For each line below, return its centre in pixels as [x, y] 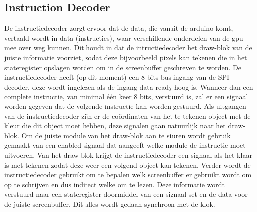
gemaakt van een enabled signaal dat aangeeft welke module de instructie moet [125, 145]
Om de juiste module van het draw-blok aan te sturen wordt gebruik [126, 135]
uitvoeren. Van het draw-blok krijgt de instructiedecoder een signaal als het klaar [128, 155]
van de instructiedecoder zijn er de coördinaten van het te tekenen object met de [128, 116]
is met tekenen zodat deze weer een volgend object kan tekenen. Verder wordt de [128, 164]
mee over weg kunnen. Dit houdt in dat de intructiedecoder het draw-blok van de [128, 48]
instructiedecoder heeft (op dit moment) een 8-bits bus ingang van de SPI [117, 77]
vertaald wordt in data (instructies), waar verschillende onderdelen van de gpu [124, 38]
